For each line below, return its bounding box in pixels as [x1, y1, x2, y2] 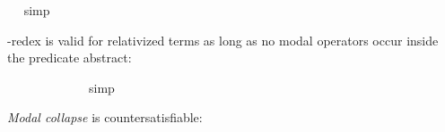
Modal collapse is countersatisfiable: [7, 108, 203, 127]
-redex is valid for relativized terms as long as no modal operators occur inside [7, 30, 439, 49]
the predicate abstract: [7, 48, 132, 67]
